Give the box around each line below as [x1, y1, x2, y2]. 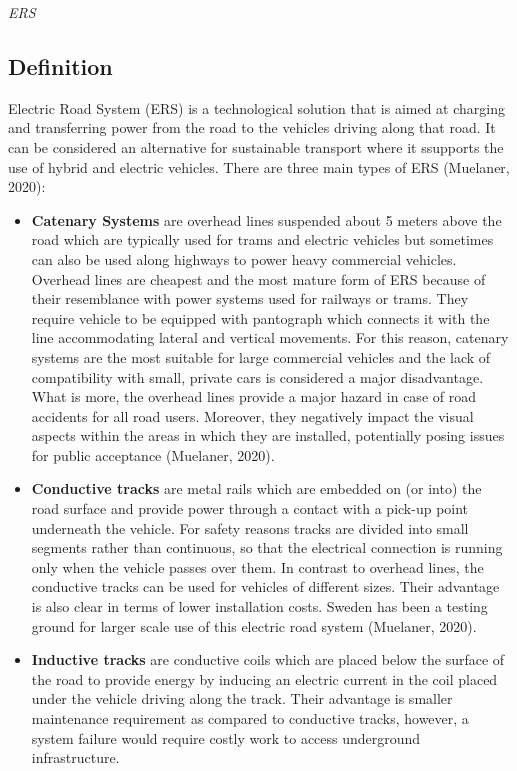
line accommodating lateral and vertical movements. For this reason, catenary [31, 327, 509, 348]
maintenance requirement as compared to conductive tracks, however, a [31, 708, 469, 729]
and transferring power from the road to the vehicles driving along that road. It [8, 117, 496, 138]
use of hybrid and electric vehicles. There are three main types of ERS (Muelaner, [8, 156, 510, 177]
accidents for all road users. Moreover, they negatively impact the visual [31, 405, 474, 426]
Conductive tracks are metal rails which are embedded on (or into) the [31, 478, 482, 499]
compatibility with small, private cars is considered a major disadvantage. [31, 366, 484, 387]
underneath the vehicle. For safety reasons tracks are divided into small [31, 517, 469, 538]
